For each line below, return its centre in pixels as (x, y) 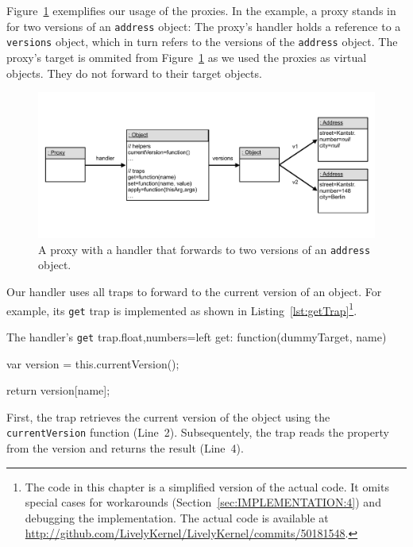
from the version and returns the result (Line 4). (125, 447)
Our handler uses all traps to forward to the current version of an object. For (194, 291)
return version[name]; (58, 390)
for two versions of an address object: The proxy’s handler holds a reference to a (204, 26)
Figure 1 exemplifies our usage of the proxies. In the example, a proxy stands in (201, 10)
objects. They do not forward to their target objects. (134, 73)
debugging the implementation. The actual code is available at (177, 517)
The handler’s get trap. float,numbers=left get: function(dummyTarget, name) (197, 336)
